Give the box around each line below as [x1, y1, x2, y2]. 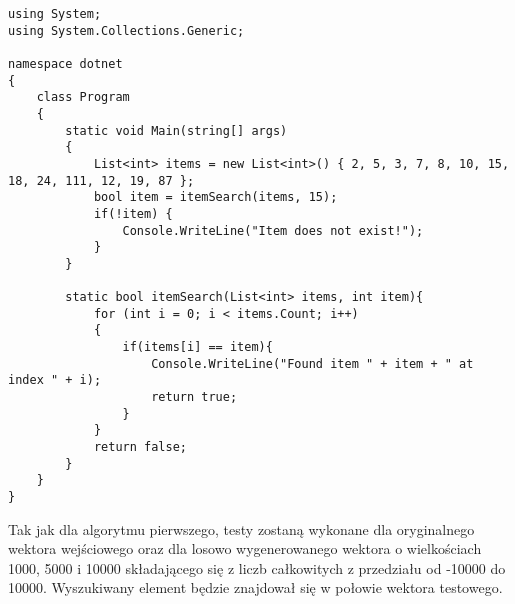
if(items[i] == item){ [122, 340, 273, 355]
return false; [93, 440, 187, 455]
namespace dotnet [8, 56, 123, 71]
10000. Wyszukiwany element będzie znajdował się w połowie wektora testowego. [8, 577, 503, 598]
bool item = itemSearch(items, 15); [93, 190, 338, 205]
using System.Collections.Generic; [8, 23, 245, 38]
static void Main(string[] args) [65, 123, 288, 138]
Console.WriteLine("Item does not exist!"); [122, 223, 424, 238]
